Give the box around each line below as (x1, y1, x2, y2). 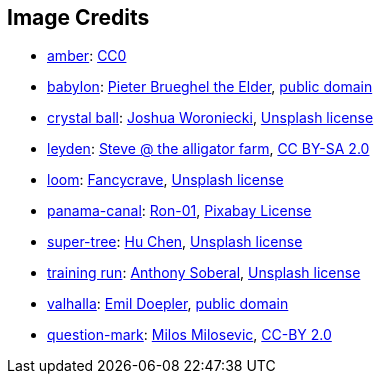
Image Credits (7, 5, 150, 30)
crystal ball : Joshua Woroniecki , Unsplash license (47, 109, 374, 127)
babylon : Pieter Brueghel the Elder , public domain (47, 78, 373, 96)
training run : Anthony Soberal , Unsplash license (47, 264, 361, 282)
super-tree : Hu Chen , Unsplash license (47, 233, 303, 251)
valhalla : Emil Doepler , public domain (47, 295, 289, 313)
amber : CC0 (47, 47, 127, 65)
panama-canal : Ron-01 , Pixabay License (47, 202, 312, 220)
